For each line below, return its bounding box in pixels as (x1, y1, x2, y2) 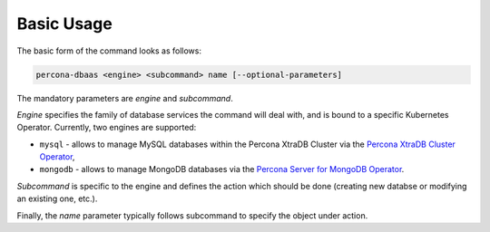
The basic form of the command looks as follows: (16, 45, 201, 56)
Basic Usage (16, 14, 113, 34)
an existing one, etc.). (16, 193, 98, 204)
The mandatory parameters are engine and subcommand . (16, 92, 233, 103)
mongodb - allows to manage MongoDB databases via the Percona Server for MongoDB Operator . (39, 164, 405, 175)
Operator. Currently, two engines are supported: (16, 122, 197, 133)
